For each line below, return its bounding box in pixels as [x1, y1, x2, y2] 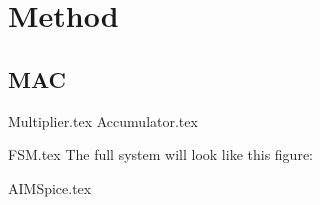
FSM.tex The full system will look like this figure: [8, 144, 313, 165]
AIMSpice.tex [8, 177, 92, 198]
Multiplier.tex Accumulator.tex [8, 110, 198, 131]
